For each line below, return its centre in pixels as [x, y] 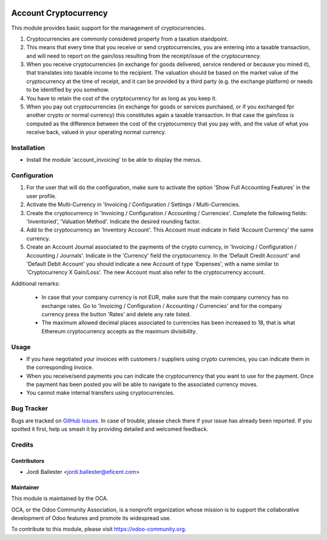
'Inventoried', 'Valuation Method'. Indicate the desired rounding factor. [114, 222]
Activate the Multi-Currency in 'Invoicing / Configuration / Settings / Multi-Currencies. [133, 205]
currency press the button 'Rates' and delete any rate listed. [116, 314]
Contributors [28, 461]
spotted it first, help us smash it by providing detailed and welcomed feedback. [110, 429]
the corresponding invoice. [60, 367]
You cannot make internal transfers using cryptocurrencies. [101, 393]
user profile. [41, 196]
